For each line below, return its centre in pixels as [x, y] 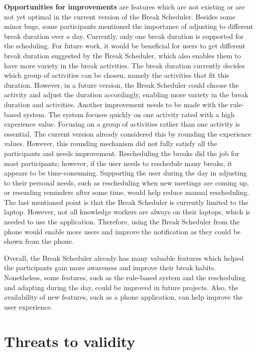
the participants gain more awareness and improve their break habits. [110, 267]
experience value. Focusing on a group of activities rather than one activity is [122, 124]
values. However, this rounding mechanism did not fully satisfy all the [111, 143]
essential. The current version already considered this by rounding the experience [128, 133]
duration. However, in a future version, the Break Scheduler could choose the [122, 85]
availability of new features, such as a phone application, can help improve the [124, 297]
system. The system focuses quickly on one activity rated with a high [129, 114]
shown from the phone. [39, 241]
